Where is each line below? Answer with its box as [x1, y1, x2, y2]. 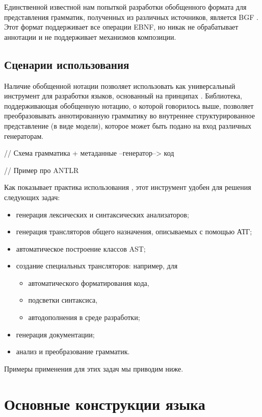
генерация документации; [16, 329, 95, 339]
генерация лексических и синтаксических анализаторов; [16, 209, 189, 219]
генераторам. [4, 130, 44, 141]
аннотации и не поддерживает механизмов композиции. [4, 31, 176, 42]
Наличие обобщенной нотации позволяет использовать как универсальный [4, 80, 235, 91]
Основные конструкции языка [4, 393, 205, 414]
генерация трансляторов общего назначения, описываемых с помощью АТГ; [16, 226, 252, 237]
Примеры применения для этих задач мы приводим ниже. [4, 363, 184, 374]
